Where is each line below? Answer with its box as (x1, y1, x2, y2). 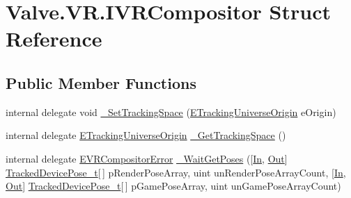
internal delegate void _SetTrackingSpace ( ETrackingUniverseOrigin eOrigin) (6, 104, 336, 119)
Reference (6, 24, 102, 53)
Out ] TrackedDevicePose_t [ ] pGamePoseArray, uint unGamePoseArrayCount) (6, 179, 341, 193)
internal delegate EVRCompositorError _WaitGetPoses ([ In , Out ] (6, 151, 288, 165)
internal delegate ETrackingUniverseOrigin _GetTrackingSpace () (6, 128, 286, 142)
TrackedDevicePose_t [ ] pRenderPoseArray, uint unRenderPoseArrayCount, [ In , (6, 165, 346, 179)
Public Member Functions (6, 72, 196, 93)
